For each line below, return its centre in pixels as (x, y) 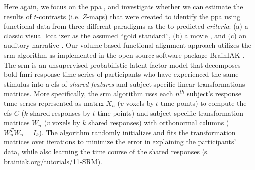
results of (18, 16)
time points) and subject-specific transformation (170, 113)
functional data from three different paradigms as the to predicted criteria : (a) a (126, 26)
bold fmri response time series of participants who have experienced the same (121, 74)
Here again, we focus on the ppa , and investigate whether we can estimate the (124, 6)
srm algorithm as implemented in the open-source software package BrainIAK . (124, 54)
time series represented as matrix (54, 103)
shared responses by (60, 113)
